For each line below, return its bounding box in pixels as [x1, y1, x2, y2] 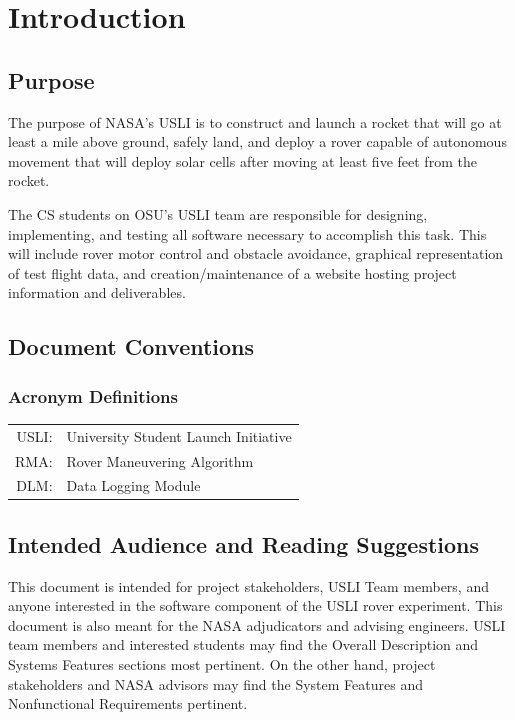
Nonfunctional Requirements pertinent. [8, 693, 248, 714]
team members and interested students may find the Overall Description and [8, 634, 479, 655]
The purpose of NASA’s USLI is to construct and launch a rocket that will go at [8, 111, 502, 132]
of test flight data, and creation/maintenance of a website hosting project [8, 262, 457, 283]
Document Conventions [8, 331, 255, 362]
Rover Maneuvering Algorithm [66, 450, 254, 471]
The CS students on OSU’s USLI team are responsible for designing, [8, 203, 428, 224]
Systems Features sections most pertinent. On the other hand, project [8, 654, 436, 675]
